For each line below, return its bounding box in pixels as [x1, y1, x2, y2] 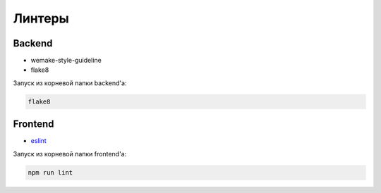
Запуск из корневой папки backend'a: [13, 78, 127, 87]
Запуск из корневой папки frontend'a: [13, 149, 127, 158]
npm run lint [28, 168, 73, 176]
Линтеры [13, 11, 70, 26]
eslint [30, 137, 47, 145]
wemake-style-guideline [30, 56, 102, 65]
